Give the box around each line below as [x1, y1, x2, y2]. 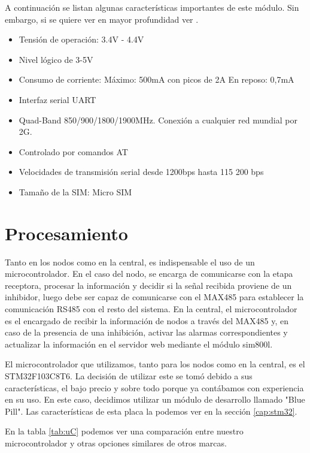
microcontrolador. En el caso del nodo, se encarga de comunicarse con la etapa [5, 267, 293, 280]
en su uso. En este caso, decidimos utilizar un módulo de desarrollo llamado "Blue [5, 393, 305, 406]
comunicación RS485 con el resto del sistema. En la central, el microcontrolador [5, 303, 297, 315]
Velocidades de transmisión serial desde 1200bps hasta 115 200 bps [19, 165, 264, 178]
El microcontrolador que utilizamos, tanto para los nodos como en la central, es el [5, 358, 305, 370]
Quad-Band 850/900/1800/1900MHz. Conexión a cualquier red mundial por [19, 113, 297, 126]
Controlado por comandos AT [19, 145, 128, 158]
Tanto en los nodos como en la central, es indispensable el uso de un [5, 255, 255, 268]
